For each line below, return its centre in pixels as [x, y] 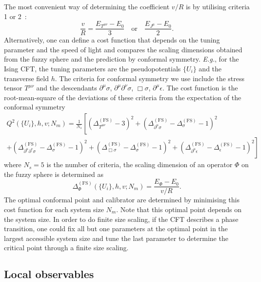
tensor [13, 88]
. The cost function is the [200, 88]
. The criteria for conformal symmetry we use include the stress [150, 78]
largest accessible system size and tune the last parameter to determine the [116, 238]
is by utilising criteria [218, 6]
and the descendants [67, 88]
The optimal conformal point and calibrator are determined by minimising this [122, 200]
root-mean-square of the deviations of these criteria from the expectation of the [123, 97]
